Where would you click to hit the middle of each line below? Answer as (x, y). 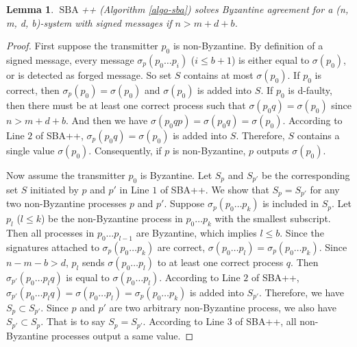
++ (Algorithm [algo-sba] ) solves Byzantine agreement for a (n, (215, 9)
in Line (134, 189)
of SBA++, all (266, 321)
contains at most (219, 74)
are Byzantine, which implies (196, 233)
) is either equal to (270, 59)
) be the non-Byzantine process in (112, 218)
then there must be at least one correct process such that (126, 105)
